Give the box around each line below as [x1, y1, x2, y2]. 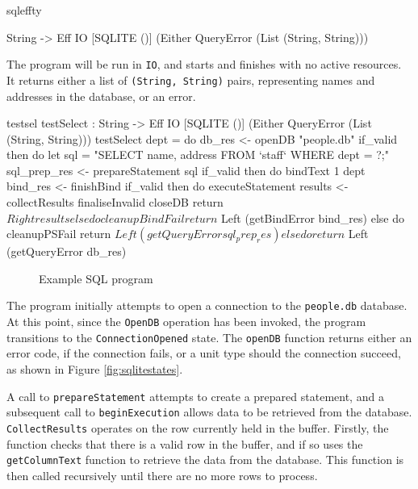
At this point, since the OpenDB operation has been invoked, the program [6, 313, 366, 330]
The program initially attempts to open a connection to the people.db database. [6, 297, 408, 314]
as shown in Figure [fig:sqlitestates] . [6, 361, 183, 377]
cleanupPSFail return [6, 225, 111, 242]
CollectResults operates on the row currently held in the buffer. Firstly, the [6, 419, 389, 436]
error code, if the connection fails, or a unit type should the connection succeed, [6, 345, 401, 362]
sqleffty [6, 2, 42, 18]
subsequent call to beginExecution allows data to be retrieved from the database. [6, 403, 412, 420]
